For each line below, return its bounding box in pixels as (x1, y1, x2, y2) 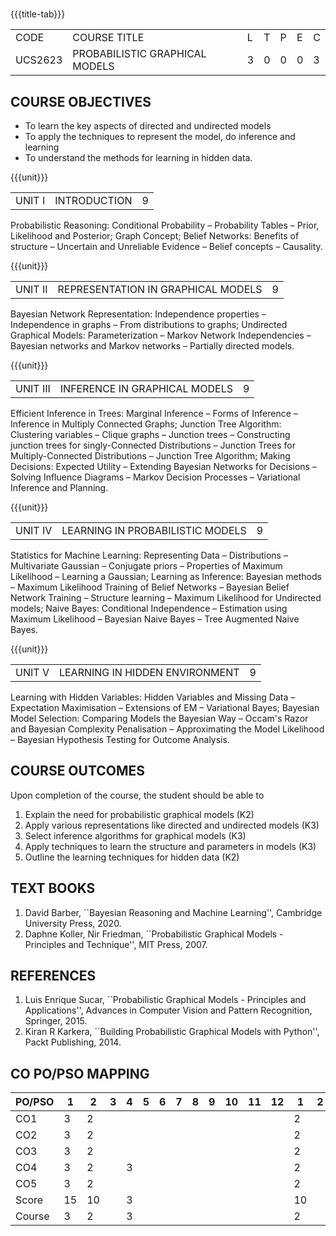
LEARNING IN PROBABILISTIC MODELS (61, 524, 247, 537)
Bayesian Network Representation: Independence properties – (10, 308, 267, 320)
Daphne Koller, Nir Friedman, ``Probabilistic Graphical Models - (24, 928, 284, 940)
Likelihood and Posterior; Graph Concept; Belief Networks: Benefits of (10, 230, 300, 242)
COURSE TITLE (72, 31, 145, 45)
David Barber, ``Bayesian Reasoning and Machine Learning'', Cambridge (24, 906, 323, 918)
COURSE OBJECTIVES (10, 93, 152, 110)
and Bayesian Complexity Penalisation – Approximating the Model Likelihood (10, 723, 325, 735)
